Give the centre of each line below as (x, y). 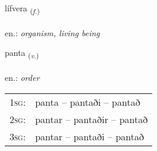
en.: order (22, 78)
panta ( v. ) (22, 54)
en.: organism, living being (52, 32)
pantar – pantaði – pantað (90, 136)
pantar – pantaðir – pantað (92, 119)
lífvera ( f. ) (22, 9)
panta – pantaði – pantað (88, 102)
